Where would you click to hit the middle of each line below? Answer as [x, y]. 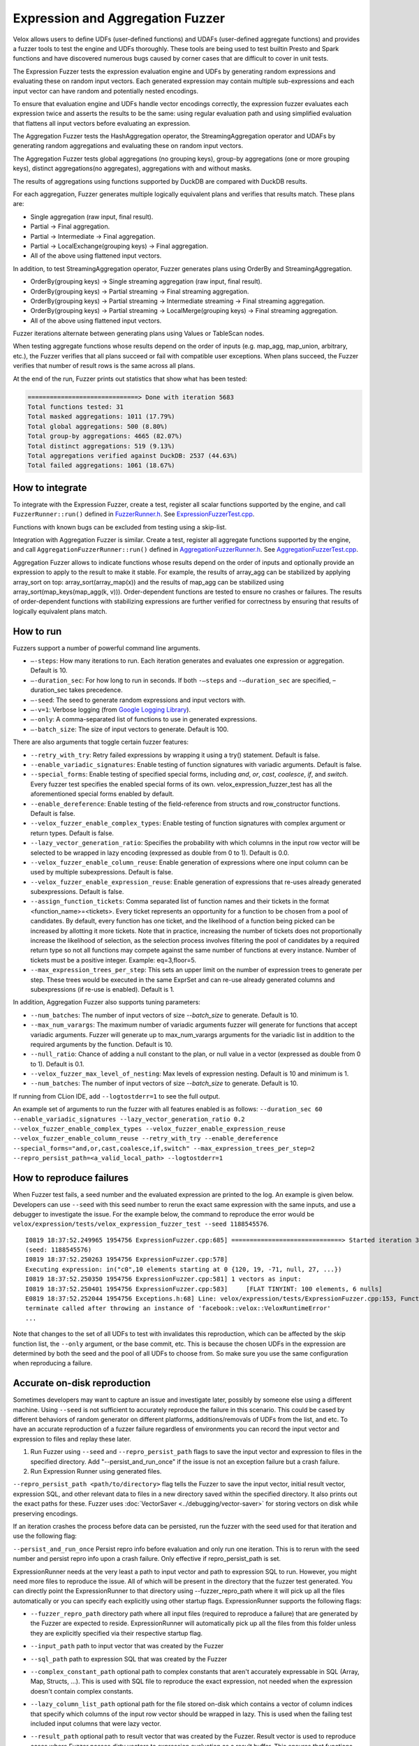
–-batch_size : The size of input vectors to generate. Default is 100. [130, 729]
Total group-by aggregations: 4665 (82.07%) [105, 436]
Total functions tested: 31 [75, 407]
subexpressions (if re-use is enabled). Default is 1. [102, 989]
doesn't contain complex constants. [82, 1691]
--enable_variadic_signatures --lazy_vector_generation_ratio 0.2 [129, 1119]
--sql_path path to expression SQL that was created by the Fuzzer [128, 1659]
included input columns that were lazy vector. [96, 1724]
